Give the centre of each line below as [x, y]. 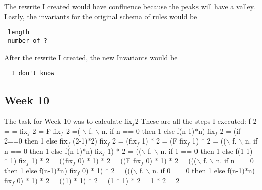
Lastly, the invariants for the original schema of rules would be [101, 16]
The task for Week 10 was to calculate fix [68, 121]
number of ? [27, 41]
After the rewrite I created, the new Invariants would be [91, 57]
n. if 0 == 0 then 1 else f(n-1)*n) [204, 170]
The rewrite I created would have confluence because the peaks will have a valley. [130, 6]
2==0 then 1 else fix [36, 141]
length [19, 33]
